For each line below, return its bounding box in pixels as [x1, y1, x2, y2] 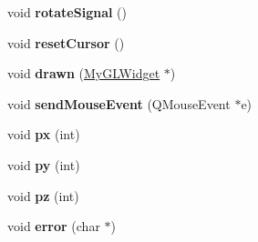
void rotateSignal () [7, 3, 128, 21]
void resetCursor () [7, 33, 125, 52]
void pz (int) [7, 186, 79, 205]
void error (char [7, 217, 100, 236]
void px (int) [7, 125, 80, 144]
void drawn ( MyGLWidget [7, 64, 160, 83]
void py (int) [7, 155, 80, 174]
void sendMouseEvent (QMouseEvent [7, 94, 231, 113]
